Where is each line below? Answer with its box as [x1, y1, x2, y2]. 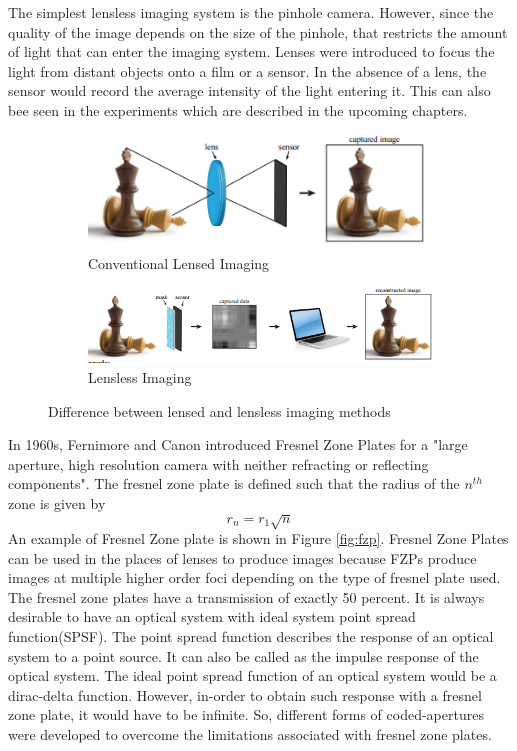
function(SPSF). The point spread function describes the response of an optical [8, 626, 494, 647]
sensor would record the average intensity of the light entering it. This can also [8, 80, 491, 101]
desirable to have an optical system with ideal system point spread [8, 606, 416, 627]
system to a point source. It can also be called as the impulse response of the [8, 645, 479, 666]
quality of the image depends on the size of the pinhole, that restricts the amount [8, 21, 508, 42]
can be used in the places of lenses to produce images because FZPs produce [8, 547, 477, 568]
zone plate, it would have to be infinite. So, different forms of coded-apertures [8, 704, 484, 725]
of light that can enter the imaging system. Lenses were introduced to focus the [8, 41, 495, 62]
